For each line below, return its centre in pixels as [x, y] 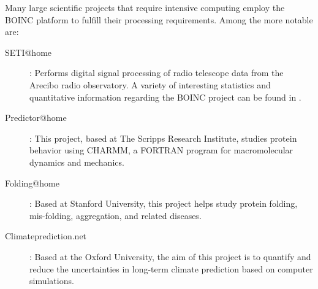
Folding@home [32, 183]
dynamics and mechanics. [77, 162]
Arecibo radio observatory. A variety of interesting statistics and [150, 84]
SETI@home [28, 52]
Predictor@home [36, 118]
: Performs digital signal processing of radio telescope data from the [157, 73]
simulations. [52, 281]
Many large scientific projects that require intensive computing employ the [145, 7]
